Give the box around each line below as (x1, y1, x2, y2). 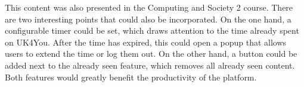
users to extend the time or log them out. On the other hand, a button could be (5, 47, 297, 60)
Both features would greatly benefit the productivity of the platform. (5, 70, 257, 83)
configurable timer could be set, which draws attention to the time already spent (5, 24, 299, 37)
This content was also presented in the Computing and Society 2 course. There (5, 1, 293, 13)
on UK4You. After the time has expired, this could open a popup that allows (5, 36, 287, 48)
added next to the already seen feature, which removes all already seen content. (5, 59, 295, 71)
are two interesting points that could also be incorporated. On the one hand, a (5, 12, 291, 25)
